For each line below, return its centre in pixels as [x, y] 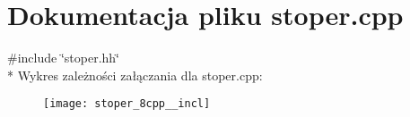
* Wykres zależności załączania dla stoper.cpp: [135, 75]
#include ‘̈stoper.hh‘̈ [63, 58]
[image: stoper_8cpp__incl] [127, 104]
